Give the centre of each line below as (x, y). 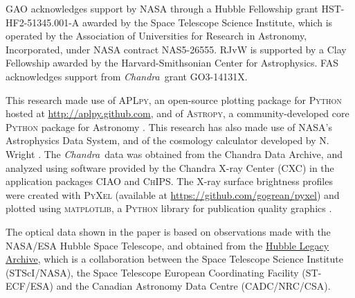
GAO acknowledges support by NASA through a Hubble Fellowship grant (162, 8)
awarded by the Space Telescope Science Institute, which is (208, 22)
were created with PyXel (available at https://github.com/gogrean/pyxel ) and (173, 194)
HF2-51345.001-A (43, 22)
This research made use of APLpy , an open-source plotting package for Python (174, 99)
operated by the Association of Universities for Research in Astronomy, (156, 36)
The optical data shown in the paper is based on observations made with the (168, 231)
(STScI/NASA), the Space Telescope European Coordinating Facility (152, 272)
